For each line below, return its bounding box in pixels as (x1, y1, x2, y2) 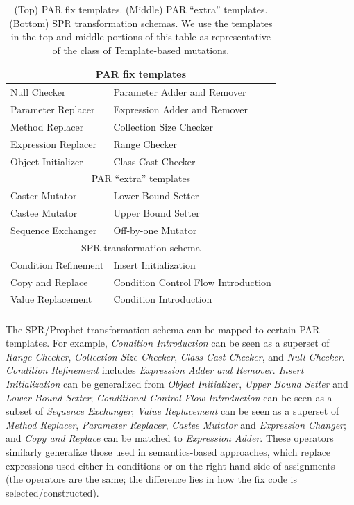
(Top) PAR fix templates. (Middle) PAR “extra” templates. (14, 2, 268, 16)
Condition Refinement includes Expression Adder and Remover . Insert (6, 363, 304, 377)
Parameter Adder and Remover (113, 85, 246, 99)
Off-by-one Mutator (113, 222, 197, 237)
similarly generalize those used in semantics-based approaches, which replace (6, 445, 331, 459)
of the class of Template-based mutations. (52, 42, 230, 57)
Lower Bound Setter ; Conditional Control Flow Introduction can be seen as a (6, 390, 332, 404)
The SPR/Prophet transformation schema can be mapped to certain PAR (6, 322, 320, 336)
